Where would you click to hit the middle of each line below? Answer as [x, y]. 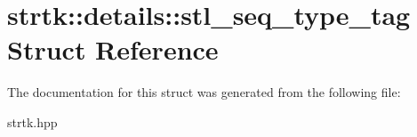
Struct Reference [113, 49]
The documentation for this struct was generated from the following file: [204, 92]
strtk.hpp [32, 121]
